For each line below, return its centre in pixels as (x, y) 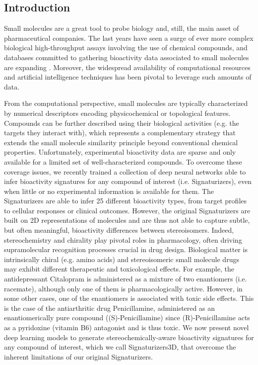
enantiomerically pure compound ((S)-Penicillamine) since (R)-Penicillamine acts (127, 318)
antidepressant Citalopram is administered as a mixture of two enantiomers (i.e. (126, 279)
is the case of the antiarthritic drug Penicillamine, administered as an (109, 308)
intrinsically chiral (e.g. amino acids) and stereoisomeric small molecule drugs (122, 259)
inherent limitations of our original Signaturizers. (78, 356)
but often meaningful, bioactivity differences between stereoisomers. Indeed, (119, 230)
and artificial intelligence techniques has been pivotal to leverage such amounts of (128, 77)
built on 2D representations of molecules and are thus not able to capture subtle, (127, 220)
